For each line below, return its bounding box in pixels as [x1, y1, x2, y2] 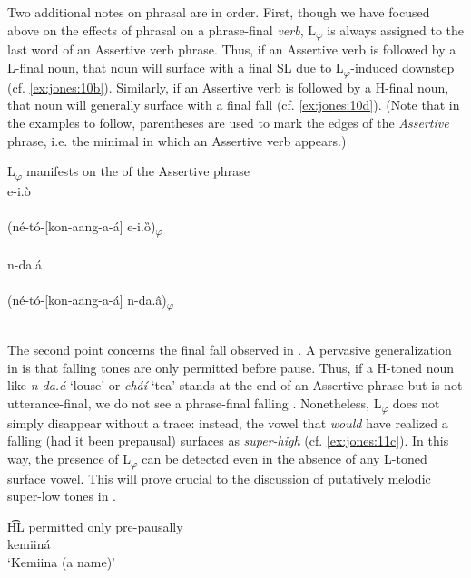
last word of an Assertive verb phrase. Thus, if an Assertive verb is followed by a [7, 40, 456, 59]
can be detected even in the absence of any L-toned [142, 448, 427, 467]
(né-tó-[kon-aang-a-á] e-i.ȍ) [7, 217, 156, 236]
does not [392, 393, 440, 412]
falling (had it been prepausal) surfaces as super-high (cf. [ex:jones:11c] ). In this [7, 431, 449, 450]
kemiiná [7, 534, 51, 554]
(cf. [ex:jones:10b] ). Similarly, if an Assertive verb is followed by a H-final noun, [7, 77, 449, 96]
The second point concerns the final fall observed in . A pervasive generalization [7, 340, 452, 359]
